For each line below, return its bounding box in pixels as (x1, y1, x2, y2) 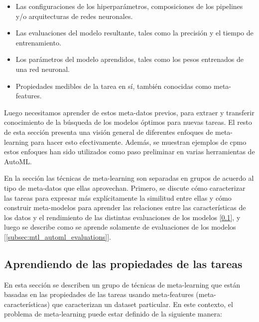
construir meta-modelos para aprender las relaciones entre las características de (4, 202, 246, 213)
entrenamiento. (15, 37, 61, 47)
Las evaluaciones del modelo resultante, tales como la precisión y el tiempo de (15, 27, 254, 38)
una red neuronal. (15, 63, 70, 74)
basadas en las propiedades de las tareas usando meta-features (4, 289, 194, 300)
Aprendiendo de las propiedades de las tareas (4, 256, 243, 271)
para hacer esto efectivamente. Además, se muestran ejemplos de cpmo (30, 136, 247, 147)
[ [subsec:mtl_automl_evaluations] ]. (4, 231, 111, 242)
